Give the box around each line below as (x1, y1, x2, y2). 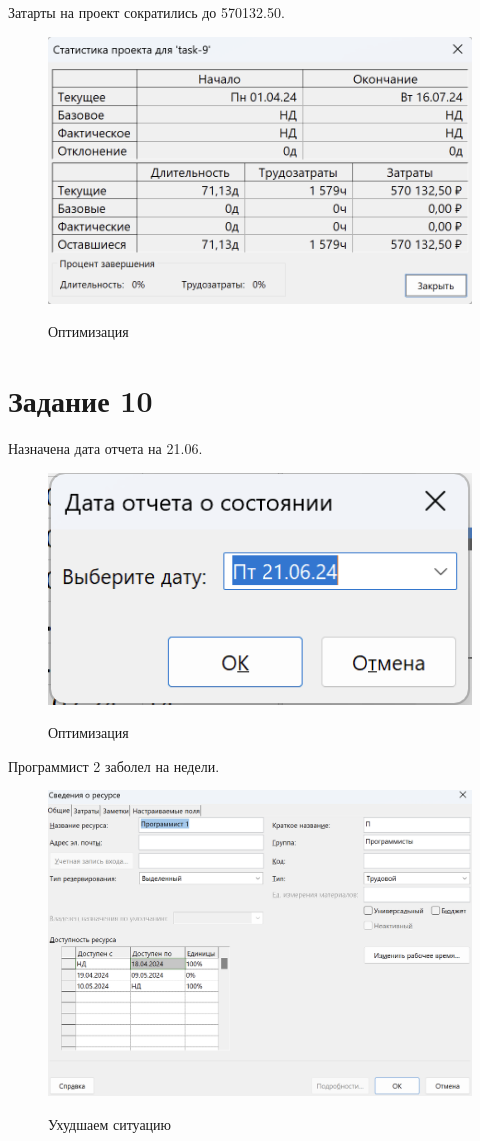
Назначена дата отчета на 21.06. (8, 438, 203, 459)
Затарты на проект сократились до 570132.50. (8, 2, 285, 22)
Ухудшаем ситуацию (48, 1113, 172, 1134)
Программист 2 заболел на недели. (8, 755, 220, 776)
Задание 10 (8, 380, 153, 421)
